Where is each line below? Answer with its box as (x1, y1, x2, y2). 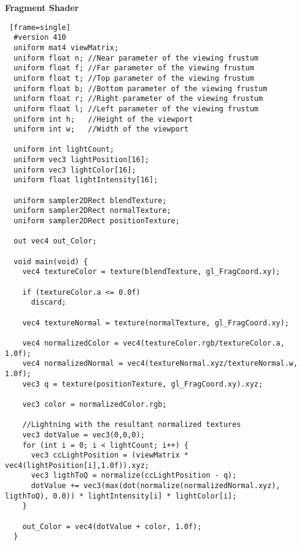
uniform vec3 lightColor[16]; (13, 165, 136, 174)
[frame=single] (9, 23, 71, 32)
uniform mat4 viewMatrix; (13, 43, 119, 52)
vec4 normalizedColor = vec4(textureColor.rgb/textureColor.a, (22, 338, 285, 347)
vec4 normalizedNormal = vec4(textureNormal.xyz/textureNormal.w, (22, 359, 298, 368)
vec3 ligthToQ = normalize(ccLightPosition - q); (31, 471, 237, 480)
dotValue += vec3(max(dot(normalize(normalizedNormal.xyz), (31, 481, 281, 491)
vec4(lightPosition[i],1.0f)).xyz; (5, 461, 150, 470)
